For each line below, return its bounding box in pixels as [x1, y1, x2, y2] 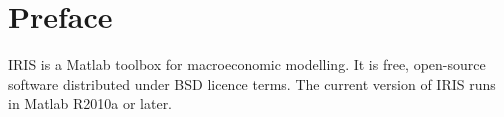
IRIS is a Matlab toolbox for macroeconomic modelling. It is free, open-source [8, 54, 486, 75]
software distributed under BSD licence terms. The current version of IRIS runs [8, 73, 496, 94]
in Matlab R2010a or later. [8, 93, 173, 114]
